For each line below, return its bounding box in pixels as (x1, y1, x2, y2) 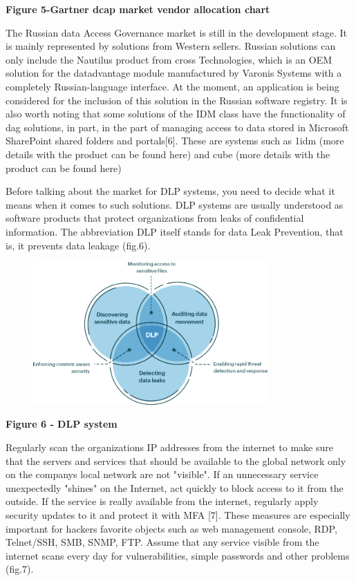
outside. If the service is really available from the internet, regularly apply (6, 494, 319, 508)
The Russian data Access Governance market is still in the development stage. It (6, 25, 347, 39)
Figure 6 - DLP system (6, 417, 118, 431)
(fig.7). (6, 562, 34, 576)
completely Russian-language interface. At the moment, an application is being (6, 79, 339, 93)
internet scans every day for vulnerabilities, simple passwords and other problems (6, 548, 350, 562)
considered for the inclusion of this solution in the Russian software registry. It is (6, 93, 348, 107)
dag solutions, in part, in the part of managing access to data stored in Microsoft (6, 120, 349, 134)
